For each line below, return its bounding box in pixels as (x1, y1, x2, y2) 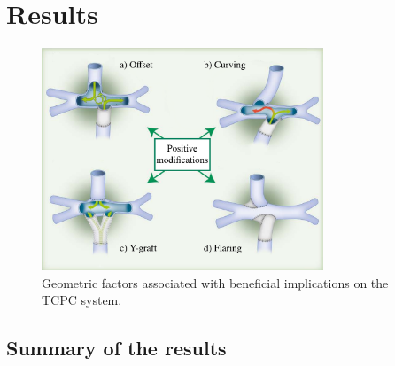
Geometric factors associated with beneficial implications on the (42, 273, 389, 292)
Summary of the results (6, 334, 227, 362)
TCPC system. (42, 291, 122, 309)
